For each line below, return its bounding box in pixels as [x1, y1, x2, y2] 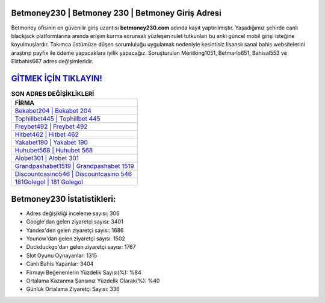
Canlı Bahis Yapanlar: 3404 [26, 260, 94, 267]
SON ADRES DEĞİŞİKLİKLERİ [11, 90, 94, 98]
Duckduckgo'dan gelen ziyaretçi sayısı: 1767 [26, 243, 136, 251]
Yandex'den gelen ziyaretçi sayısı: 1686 [26, 226, 124, 234]
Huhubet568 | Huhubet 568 [14, 146, 93, 155]
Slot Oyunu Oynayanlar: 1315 [26, 252, 97, 259]
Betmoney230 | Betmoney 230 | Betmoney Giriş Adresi [11, 8, 222, 18]
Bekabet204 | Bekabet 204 [14, 107, 91, 115]
